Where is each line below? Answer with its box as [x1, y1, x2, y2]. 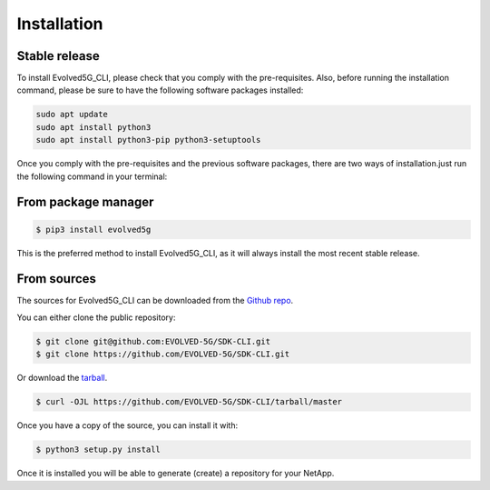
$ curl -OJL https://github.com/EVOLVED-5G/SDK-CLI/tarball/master [35, 396, 343, 407]
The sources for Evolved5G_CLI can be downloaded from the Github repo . [16, 295, 294, 306]
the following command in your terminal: [16, 171, 168, 182]
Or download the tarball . [16, 373, 108, 384]
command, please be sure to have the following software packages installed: [16, 85, 304, 95]
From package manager [16, 195, 154, 210]
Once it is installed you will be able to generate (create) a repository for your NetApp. [16, 468, 335, 479]
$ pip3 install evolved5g [35, 224, 152, 235]
